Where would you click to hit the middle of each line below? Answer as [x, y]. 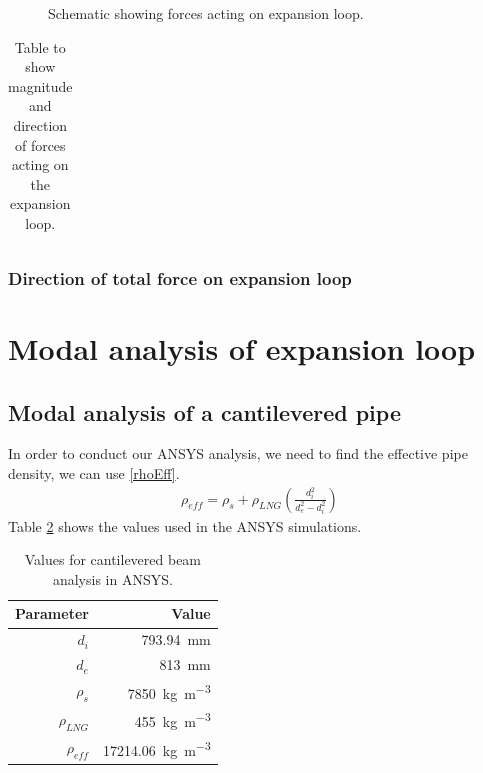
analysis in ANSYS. [112, 578]
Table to [40, 46]
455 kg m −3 [172, 720]
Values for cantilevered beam [113, 559]
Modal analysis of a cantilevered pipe [204, 411]
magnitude [40, 85]
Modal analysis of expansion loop [242, 348]
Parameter [52, 613]
